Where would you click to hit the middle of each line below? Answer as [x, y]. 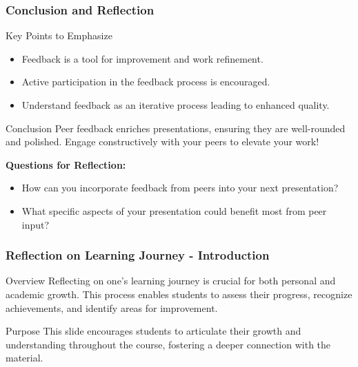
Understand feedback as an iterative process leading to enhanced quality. [176, 105]
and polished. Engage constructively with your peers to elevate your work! [162, 141]
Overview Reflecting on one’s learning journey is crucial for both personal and [171, 281]
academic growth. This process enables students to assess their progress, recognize [179, 294]
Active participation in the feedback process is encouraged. [146, 82]
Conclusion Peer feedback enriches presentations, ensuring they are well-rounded [176, 128]
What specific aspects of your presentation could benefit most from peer [174, 210]
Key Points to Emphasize [59, 35]
